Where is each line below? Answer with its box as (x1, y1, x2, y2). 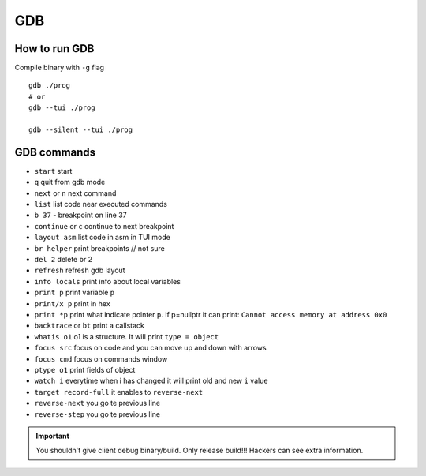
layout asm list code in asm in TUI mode (34, 233, 171, 242)
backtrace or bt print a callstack (34, 320, 145, 331)
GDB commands (14, 145, 96, 159)
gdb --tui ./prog (28, 103, 95, 112)
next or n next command (34, 188, 117, 197)
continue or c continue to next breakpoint (34, 221, 174, 231)
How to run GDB (14, 42, 95, 55)
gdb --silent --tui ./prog (28, 126, 133, 134)
